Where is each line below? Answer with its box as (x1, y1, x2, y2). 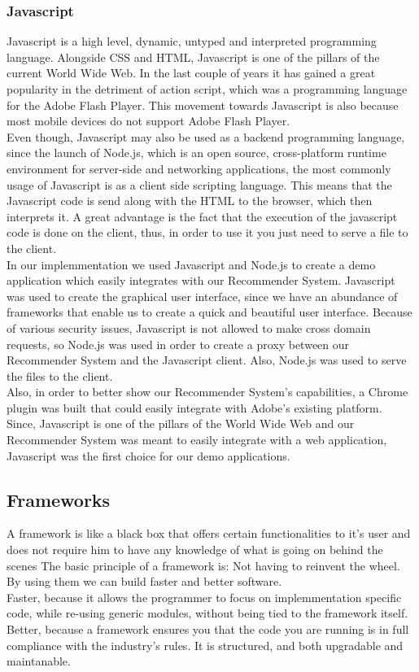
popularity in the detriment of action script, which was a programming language (7, 81, 408, 97)
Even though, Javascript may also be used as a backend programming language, (7, 128, 405, 145)
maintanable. (7, 652, 71, 670)
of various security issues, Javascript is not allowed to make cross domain (7, 319, 371, 336)
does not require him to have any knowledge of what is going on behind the (7, 541, 383, 558)
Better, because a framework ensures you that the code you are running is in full (7, 621, 409, 638)
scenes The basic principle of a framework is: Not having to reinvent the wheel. (7, 556, 400, 574)
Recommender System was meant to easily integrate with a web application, (7, 431, 387, 448)
